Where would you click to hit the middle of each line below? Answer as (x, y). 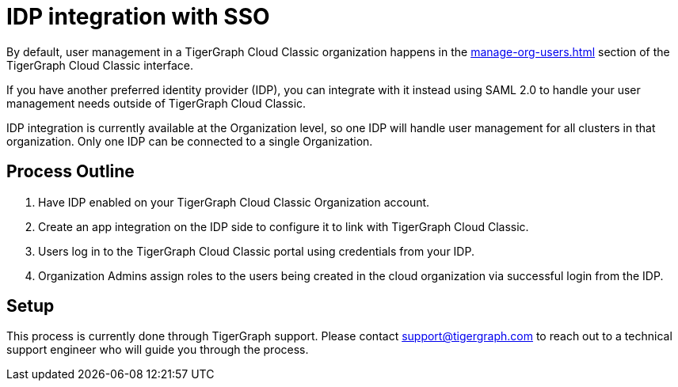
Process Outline (70, 172)
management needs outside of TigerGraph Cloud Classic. (156, 103)
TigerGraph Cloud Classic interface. (100, 65)
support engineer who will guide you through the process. (158, 350)
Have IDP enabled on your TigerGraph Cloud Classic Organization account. (234, 202)
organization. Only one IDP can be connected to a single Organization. (190, 141)
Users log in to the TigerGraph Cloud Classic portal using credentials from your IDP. (256, 251)
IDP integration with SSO (138, 17)
